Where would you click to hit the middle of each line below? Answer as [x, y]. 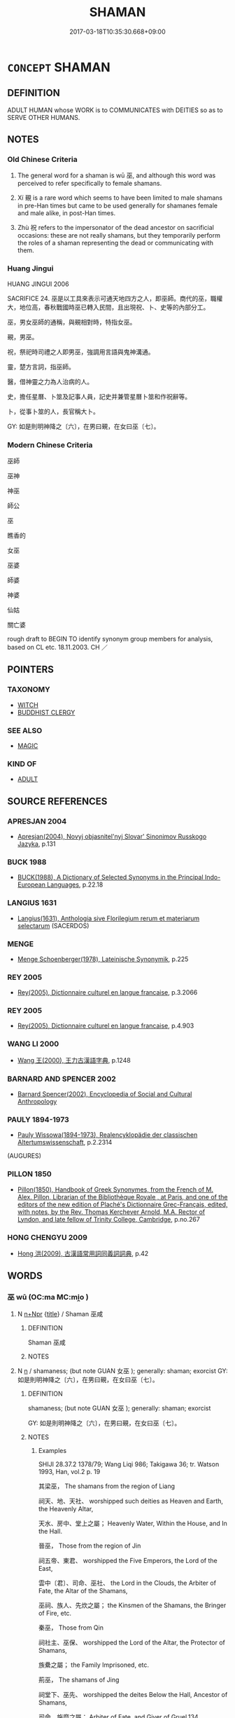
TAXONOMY [29, 690]
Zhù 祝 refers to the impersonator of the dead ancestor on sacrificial [116, 228]
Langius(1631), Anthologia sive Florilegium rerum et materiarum [108, 918]
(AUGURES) [24, 1156]
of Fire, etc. [55, 1613]
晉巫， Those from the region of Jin [90, 1546]
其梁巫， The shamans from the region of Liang [107, 1486]
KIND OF [22, 763]
